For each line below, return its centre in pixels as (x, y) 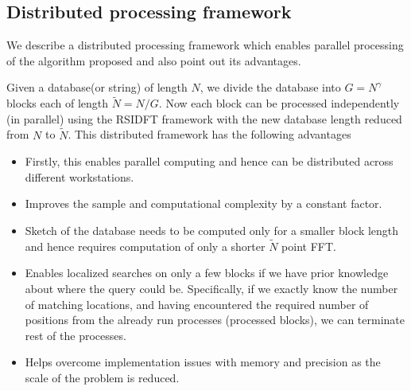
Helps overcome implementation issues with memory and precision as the (203, 362)
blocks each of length (58, 103)
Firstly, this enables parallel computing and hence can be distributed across (209, 161)
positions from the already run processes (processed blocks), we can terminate (215, 320)
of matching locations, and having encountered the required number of (197, 304)
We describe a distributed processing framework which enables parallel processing (205, 45)
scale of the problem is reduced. (102, 377)
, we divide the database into (270, 87)
